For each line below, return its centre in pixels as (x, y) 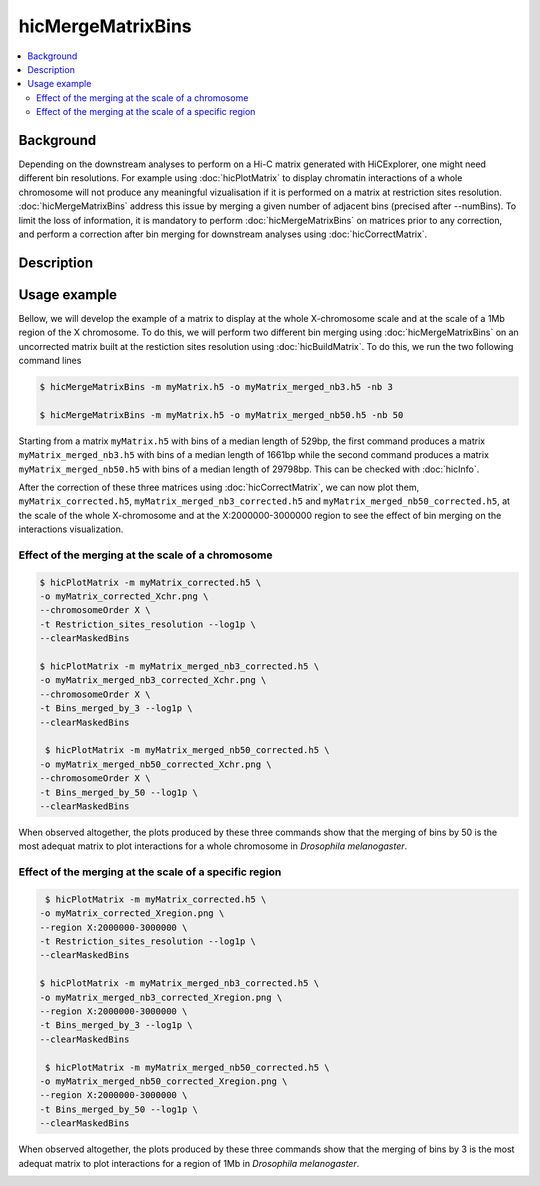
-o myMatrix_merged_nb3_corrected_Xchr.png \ (153, 680)
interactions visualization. (71, 529)
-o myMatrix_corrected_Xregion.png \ (132, 913)
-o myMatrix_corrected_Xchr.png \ (124, 596)
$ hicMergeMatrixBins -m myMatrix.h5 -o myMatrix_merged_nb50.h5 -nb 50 (221, 414)
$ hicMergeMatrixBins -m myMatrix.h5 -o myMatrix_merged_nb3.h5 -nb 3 (216, 387)
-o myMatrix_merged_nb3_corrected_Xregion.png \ (161, 997)
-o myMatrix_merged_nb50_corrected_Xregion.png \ (163, 1081)
